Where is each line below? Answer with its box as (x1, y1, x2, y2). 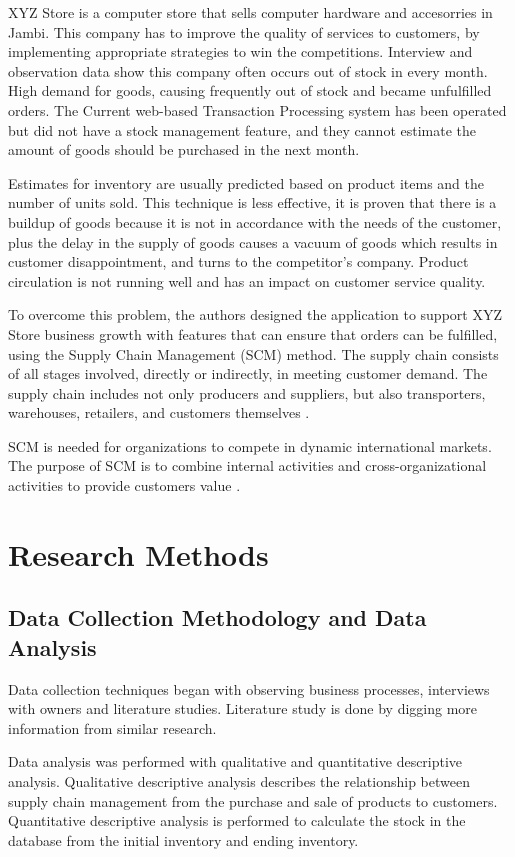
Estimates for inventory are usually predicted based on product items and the (8, 172, 485, 193)
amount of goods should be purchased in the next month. (8, 139, 360, 160)
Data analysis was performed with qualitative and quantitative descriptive (8, 751, 463, 772)
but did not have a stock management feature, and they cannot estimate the (8, 119, 477, 140)
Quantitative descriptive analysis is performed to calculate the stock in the (8, 810, 466, 831)
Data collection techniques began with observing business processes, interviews (8, 678, 490, 699)
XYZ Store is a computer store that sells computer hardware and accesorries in (8, 2, 493, 22)
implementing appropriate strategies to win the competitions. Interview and (8, 41, 473, 62)
